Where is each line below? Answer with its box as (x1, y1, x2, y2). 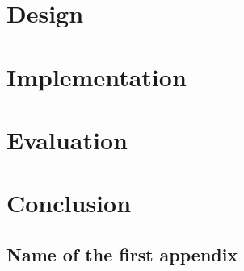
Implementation (6, 60, 187, 93)
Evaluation (6, 123, 128, 156)
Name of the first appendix (6, 241, 238, 266)
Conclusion (6, 186, 132, 219)
